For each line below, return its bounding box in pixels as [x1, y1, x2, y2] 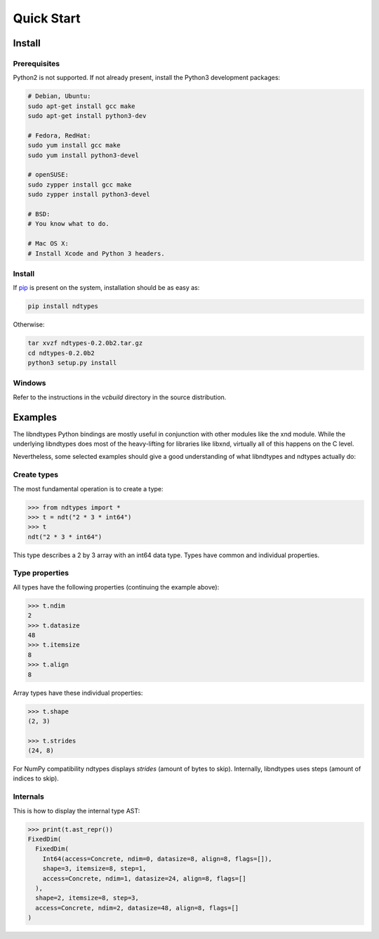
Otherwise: [13, 320, 45, 329]
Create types [13, 470, 59, 480]
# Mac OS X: [27, 239, 69, 248]
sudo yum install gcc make [27, 141, 121, 149]
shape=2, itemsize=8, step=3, [35, 894, 140, 902]
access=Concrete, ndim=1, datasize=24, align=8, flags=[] [42, 874, 246, 882]
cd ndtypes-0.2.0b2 [27, 349, 95, 357]
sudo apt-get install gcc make [27, 102, 136, 110]
